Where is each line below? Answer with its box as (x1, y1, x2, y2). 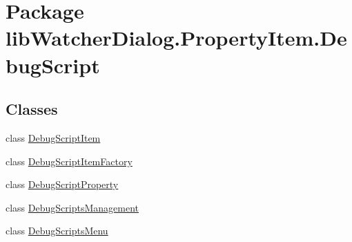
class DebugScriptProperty (6, 177, 119, 192)
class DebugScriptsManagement (6, 200, 139, 214)
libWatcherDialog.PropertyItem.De (6, 24, 347, 52)
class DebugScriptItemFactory (6, 153, 133, 168)
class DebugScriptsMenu (6, 223, 108, 238)
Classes (6, 98, 58, 120)
